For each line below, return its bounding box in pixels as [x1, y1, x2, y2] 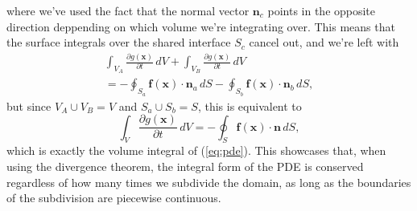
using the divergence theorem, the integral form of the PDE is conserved [6, 158, 364, 175]
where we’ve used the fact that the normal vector [6, 2, 250, 18]
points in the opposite [267, 2, 376, 18]
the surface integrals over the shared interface [6, 34, 231, 51]
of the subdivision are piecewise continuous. [6, 189, 221, 206]
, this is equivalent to [197, 97, 302, 114]
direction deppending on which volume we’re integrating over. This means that [6, 18, 395, 34]
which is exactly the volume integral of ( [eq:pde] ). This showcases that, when [6, 142, 386, 159]
